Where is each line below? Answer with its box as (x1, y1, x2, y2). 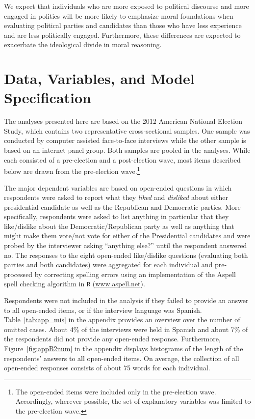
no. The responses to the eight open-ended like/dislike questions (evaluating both (4, 250, 248, 260)
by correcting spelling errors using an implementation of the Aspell (34, 269, 236, 279)
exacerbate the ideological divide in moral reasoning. (4, 39, 162, 50)
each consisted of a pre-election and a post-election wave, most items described (4, 154, 241, 165)
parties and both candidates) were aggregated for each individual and (4, 259, 213, 270)
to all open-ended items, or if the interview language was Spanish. (4, 305, 202, 315)
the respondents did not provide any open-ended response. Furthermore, (4, 334, 221, 344)
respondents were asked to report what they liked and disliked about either (4, 192, 229, 202)
